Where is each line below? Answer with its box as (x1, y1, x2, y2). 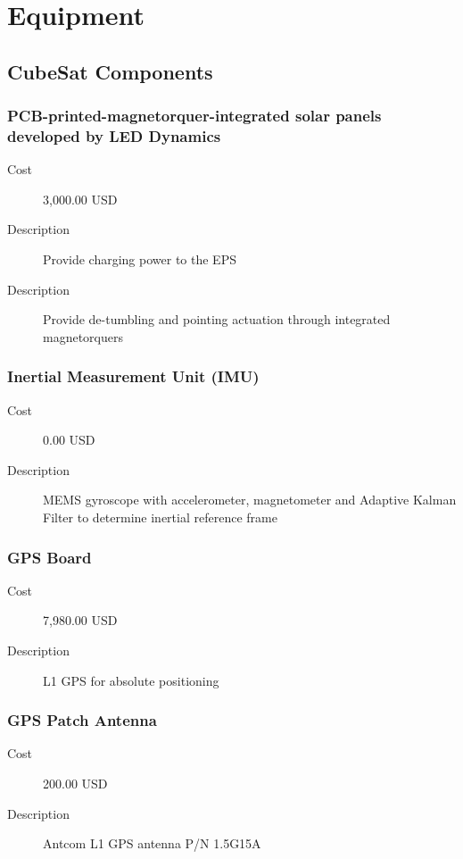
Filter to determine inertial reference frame (43, 508, 277, 527)
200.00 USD (43, 774, 108, 793)
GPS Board (7, 546, 92, 568)
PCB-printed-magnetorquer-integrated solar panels (7, 104, 382, 127)
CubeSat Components (7, 57, 213, 85)
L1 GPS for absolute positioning (43, 671, 219, 689)
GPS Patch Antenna (7, 709, 157, 731)
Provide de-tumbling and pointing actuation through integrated (43, 310, 391, 329)
